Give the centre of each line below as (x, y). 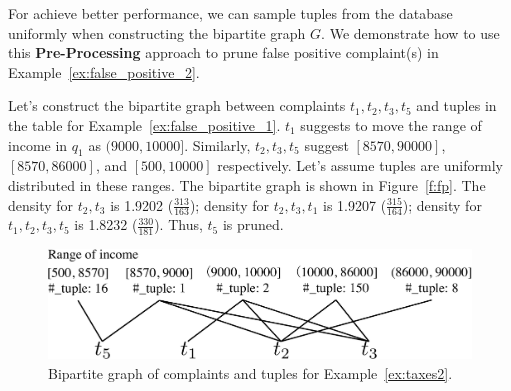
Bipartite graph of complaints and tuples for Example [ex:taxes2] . (250, 372)
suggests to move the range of (391, 124)
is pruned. (253, 224)
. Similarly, (217, 144)
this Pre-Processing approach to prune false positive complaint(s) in (223, 52)
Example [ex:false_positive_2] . (104, 71)
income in (38, 144)
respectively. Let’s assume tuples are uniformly (360, 165)
